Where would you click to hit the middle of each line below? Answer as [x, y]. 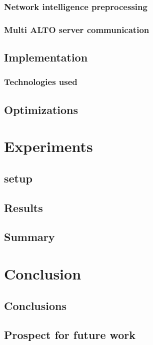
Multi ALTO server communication [77, 29]
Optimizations [41, 109]
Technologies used [41, 82]
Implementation [46, 57]
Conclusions [35, 305]
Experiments [48, 146]
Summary [29, 237]
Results [23, 207]
